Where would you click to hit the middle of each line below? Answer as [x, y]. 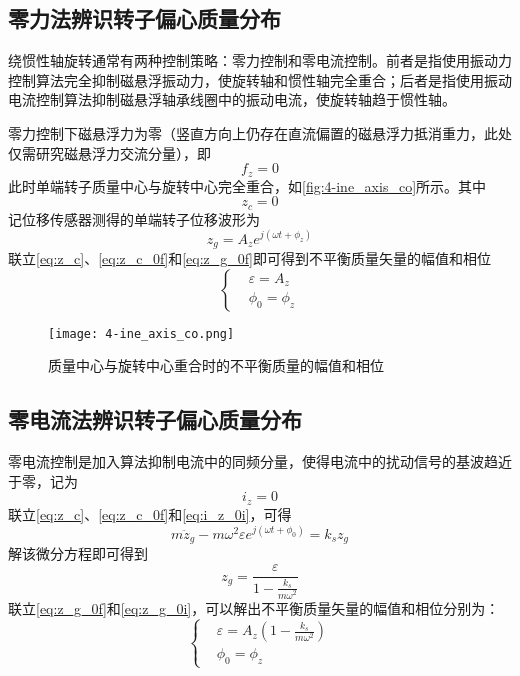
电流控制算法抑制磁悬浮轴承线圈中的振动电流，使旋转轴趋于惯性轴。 [232, 99]
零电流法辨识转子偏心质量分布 [155, 419]
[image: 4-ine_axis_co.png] [141, 333]
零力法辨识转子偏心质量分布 [144, 18]
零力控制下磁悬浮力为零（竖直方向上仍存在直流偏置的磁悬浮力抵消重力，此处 [260, 132]
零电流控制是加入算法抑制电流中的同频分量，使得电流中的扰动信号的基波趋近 [260, 461]
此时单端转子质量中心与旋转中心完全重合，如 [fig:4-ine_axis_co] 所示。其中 [247, 185]
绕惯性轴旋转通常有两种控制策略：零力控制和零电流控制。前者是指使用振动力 [260, 60]
